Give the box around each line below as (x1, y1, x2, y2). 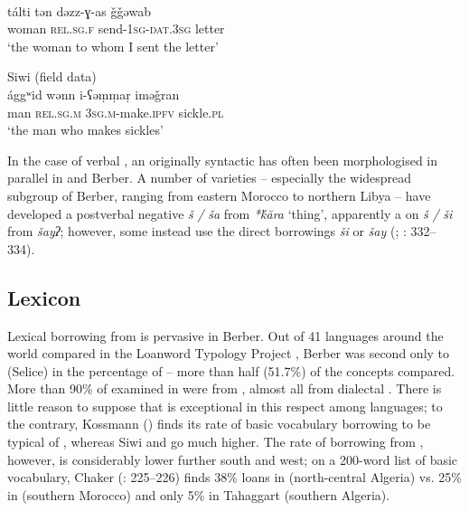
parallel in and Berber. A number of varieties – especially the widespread (7, 168, 412, 187)
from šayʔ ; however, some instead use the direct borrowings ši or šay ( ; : (7, 222, 407, 241)
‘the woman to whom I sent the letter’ (7, 36, 219, 55)
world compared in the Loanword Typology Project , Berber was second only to (7, 344, 450, 363)
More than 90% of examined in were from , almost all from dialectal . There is (7, 379, 442, 398)
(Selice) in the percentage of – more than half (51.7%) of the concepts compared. (7, 361, 455, 380)
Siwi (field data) (7, 67, 97, 86)
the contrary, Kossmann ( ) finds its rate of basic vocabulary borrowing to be (7, 414, 431, 433)
